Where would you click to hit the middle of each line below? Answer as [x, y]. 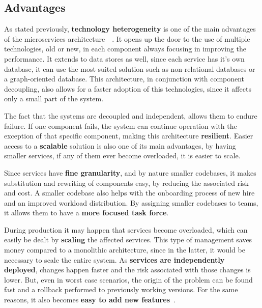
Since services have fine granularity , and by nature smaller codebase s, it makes [130, 172]
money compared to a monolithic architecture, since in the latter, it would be [125, 250]
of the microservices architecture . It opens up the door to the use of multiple [127, 38]
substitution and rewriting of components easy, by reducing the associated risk [126, 183]
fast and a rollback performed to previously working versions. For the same [121, 289]
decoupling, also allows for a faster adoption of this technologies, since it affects [128, 88]
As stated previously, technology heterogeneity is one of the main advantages [130, 29]
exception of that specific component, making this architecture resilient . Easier [129, 136]
